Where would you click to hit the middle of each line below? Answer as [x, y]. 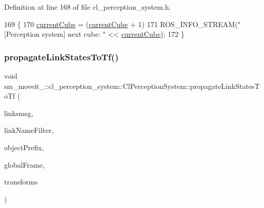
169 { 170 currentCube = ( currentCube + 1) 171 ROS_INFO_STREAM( [121, 24]
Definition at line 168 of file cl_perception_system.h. [88, 7]
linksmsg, [19, 113]
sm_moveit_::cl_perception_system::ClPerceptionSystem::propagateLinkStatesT [132, 86]
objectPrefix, [24, 147]
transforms [21, 182]
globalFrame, [24, 164]
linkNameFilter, [29, 130]
